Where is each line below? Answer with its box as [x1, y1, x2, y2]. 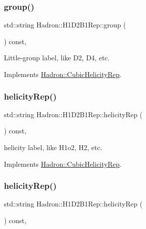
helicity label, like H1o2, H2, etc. [4, 142, 102, 152]
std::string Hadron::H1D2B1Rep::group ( [4, 20, 126, 30]
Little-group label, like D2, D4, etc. [4, 52, 110, 63]
